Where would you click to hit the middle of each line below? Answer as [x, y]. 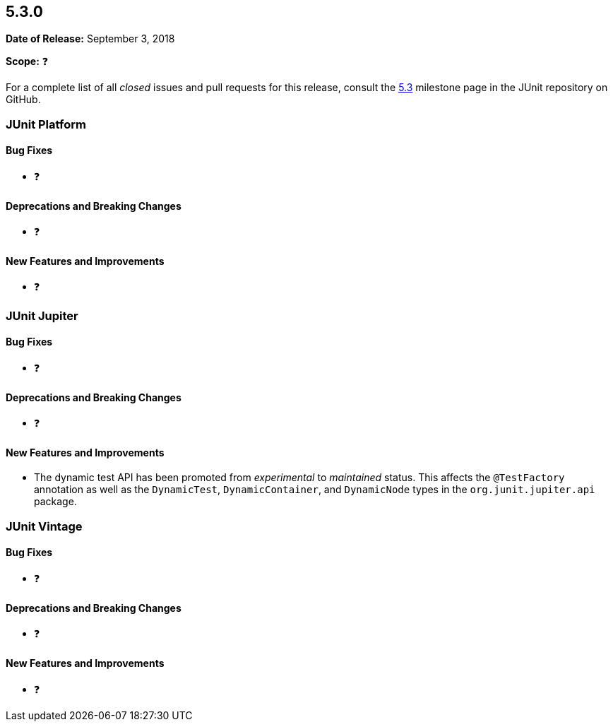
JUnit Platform [46, 124]
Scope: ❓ [27, 61]
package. [55, 502]
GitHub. [23, 100]
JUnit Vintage [44, 526]
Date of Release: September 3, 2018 [90, 39]
